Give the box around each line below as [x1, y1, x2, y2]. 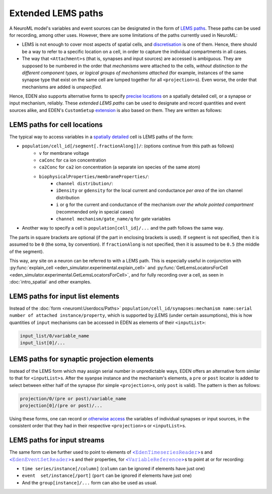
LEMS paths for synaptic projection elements [9, 355, 154, 363]
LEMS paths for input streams [9, 436, 105, 445]
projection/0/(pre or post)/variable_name [20, 396, 126, 401]
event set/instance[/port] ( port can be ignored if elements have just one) [22, 472, 192, 479]
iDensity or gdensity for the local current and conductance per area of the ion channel [56, 187, 243, 194]
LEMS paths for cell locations [9, 120, 103, 129]
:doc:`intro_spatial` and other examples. [9, 279, 92, 285]
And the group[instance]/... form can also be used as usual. [22, 479, 157, 485]
